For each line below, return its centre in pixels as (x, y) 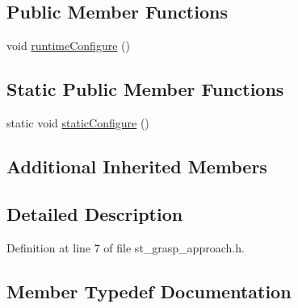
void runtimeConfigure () (68, 46)
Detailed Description (95, 213)
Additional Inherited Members (137, 166)
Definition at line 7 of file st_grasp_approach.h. (126, 247)
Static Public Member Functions (145, 89)
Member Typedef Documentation (149, 291)
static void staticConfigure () (78, 123)
